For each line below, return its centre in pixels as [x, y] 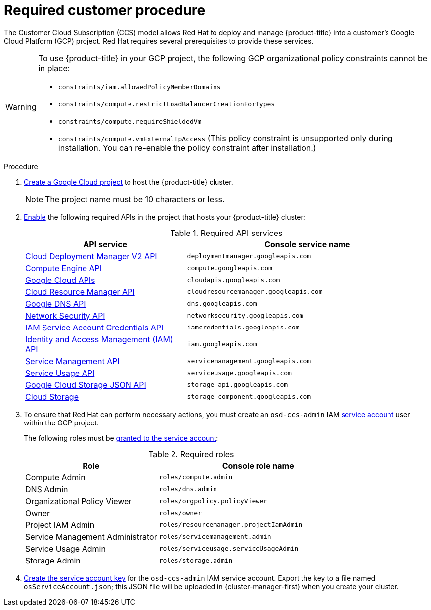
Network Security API [65, 315]
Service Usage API [60, 373]
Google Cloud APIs [60, 280]
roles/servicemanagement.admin [215, 537]
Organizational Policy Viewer [79, 501]
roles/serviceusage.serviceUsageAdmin [229, 549]
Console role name [258, 465]
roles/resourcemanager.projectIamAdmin [231, 525]
